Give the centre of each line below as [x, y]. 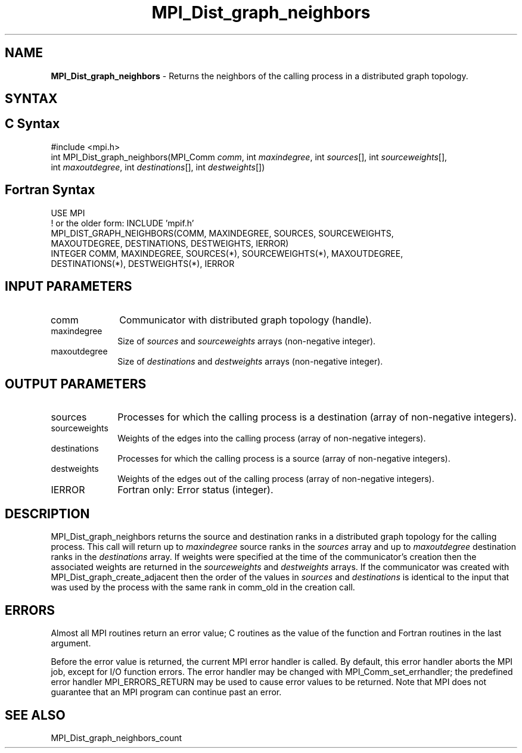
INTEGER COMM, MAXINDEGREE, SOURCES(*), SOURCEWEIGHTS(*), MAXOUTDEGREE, [227, 253]
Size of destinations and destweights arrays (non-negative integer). [250, 361]
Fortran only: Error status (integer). [195, 490]
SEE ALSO [35, 715]
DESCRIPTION [47, 514]
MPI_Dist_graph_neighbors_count [116, 738]
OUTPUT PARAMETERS [76, 384]
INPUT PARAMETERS [69, 287]
